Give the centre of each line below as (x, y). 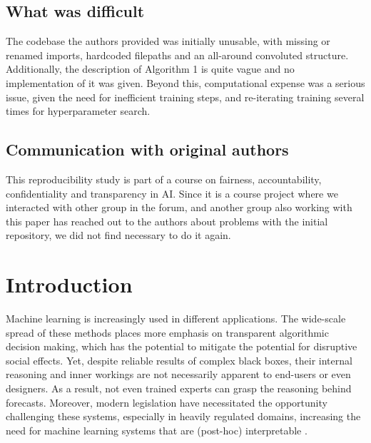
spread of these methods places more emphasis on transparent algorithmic (167, 332)
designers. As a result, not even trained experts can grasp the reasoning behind (179, 388)
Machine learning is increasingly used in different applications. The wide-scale (176, 319)
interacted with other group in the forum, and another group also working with (179, 207)
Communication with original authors (147, 149)
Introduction (69, 284)
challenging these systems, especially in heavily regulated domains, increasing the (183, 416)
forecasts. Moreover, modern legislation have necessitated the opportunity (167, 402)
